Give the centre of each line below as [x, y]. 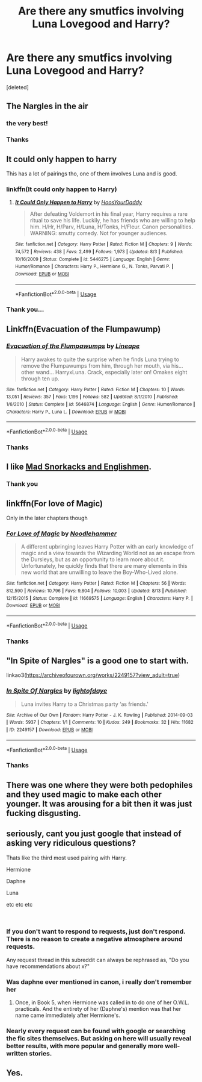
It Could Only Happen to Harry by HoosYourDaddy [78, 203]
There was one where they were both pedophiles [100, 785]
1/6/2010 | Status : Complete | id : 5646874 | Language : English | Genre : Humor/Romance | [101, 404]
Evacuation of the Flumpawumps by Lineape [73, 346]
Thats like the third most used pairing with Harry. [67, 858]
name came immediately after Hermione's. [67, 1015]
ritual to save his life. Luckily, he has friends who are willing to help [112, 221]
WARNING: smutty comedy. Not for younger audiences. [99, 233]
